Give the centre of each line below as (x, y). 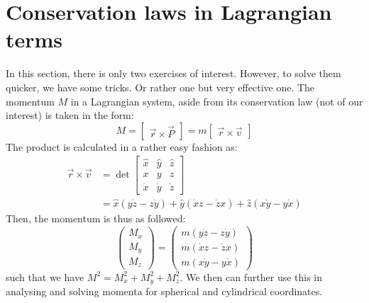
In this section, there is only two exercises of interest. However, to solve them (174, 73)
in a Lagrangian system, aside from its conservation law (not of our (217, 101)
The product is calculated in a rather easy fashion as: (122, 146)
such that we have (45, 276)
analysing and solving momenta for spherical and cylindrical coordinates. (164, 291)
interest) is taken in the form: (70, 115)
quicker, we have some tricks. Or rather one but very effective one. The (160, 87)
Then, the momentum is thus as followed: (96, 218)
